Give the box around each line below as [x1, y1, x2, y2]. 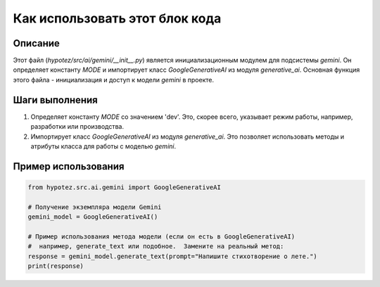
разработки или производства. [30, 122, 125, 131]
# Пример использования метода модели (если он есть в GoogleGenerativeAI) [27, 232, 296, 241]
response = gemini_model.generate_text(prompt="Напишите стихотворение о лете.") [27, 252, 318, 260]
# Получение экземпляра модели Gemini [27, 203, 162, 211]
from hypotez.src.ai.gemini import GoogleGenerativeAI [27, 183, 221, 191]
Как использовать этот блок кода [13, 11, 222, 26]
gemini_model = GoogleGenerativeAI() [27, 213, 158, 221]
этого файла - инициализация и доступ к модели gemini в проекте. [13, 75, 215, 84]
